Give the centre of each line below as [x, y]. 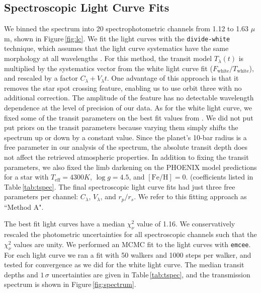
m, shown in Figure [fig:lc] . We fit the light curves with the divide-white [117, 38]
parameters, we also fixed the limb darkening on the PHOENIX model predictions [130, 167]
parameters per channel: [41, 196]
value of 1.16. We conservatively [186, 224]
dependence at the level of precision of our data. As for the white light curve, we [128, 108]
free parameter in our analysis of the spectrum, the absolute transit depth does [126, 147]
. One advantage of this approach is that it [173, 78]
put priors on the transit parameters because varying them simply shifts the [121, 127]
